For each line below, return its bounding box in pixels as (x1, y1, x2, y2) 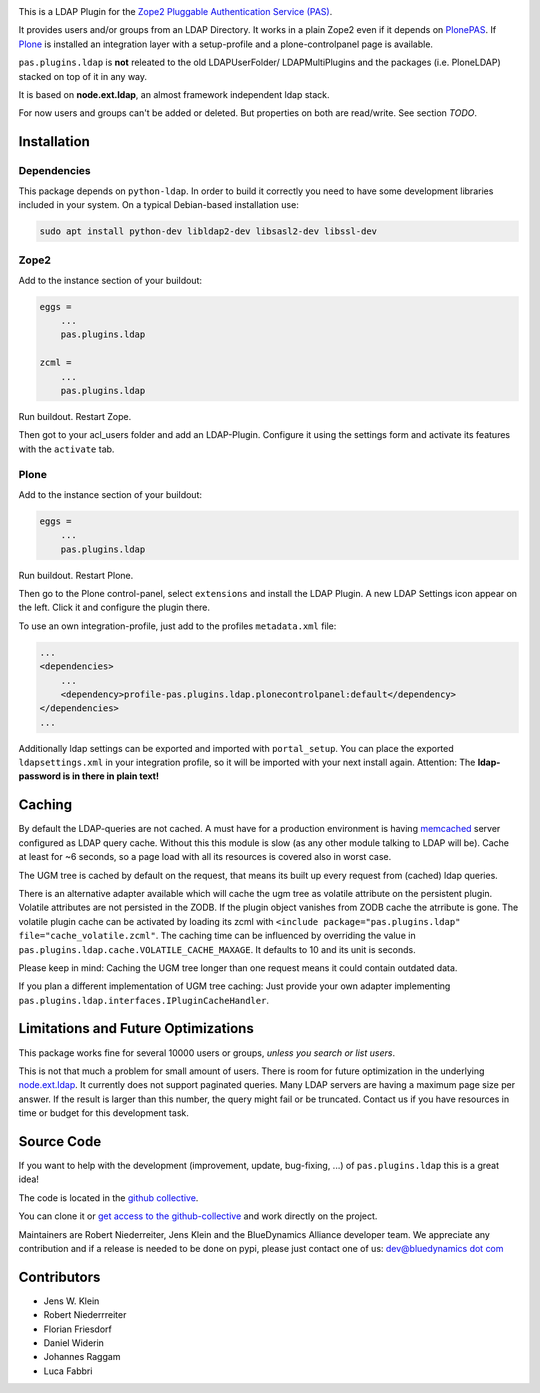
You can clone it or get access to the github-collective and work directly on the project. (18, 1210, 378, 1222)
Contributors (18, 1268, 101, 1285)
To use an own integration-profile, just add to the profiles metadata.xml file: (18, 620, 337, 632)
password (18, 770, 62, 782)
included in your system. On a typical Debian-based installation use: (18, 198, 299, 210)
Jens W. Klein (43, 1295, 100, 1307)
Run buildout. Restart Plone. (18, 569, 134, 581)
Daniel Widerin (43, 1337, 105, 1349)
